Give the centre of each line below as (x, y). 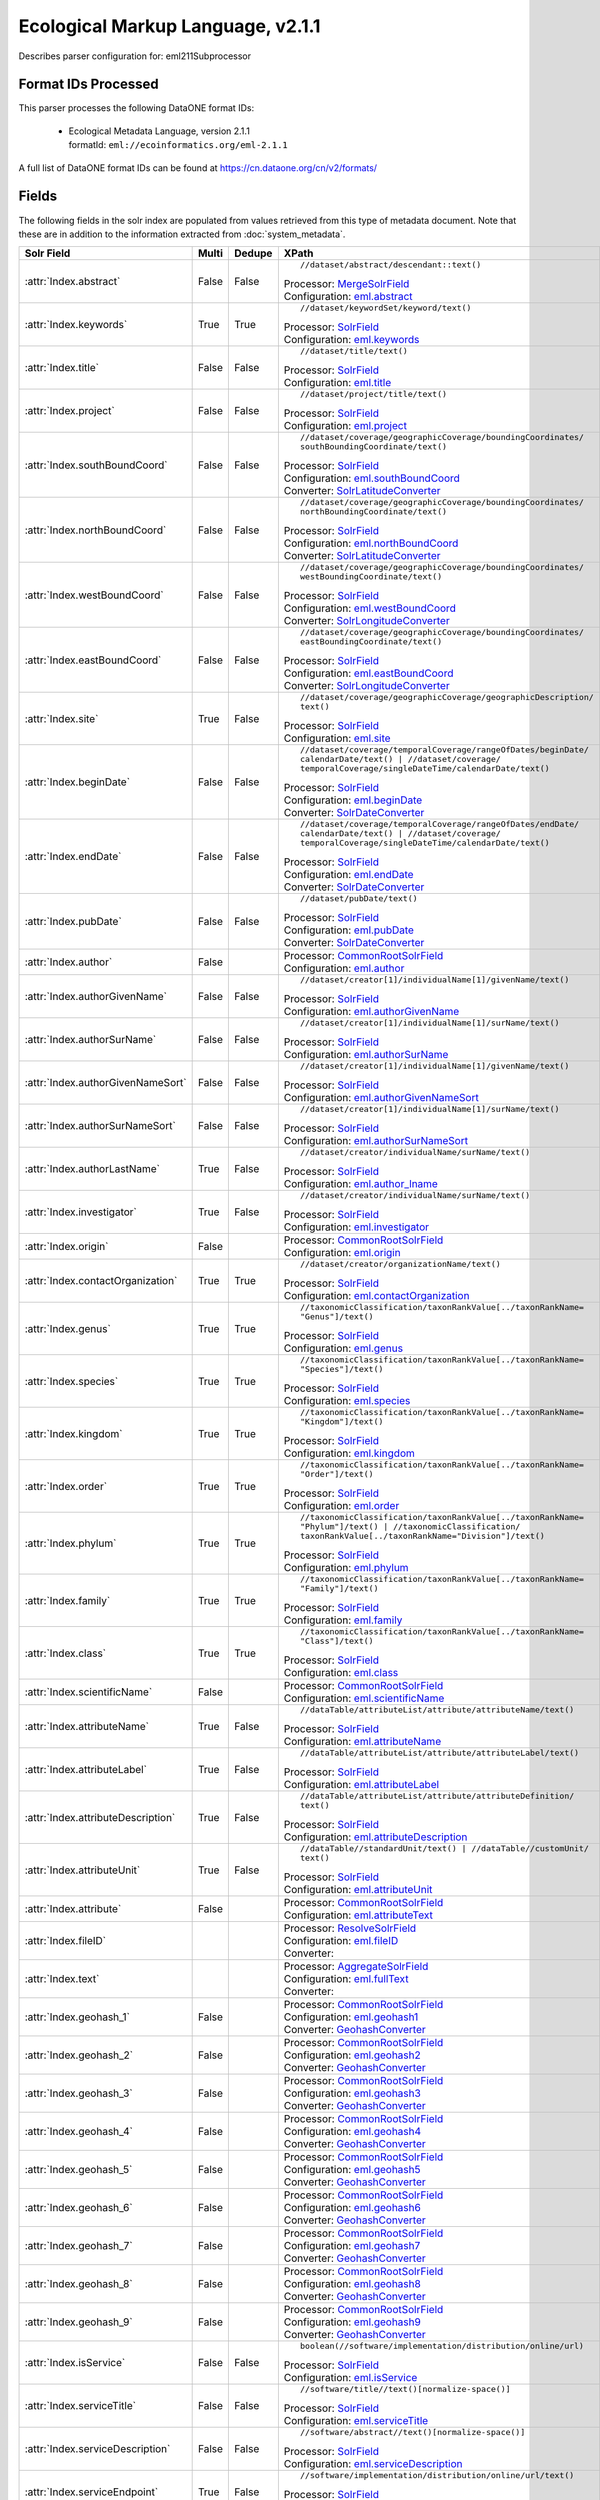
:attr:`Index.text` (62, 1979)
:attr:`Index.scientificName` (88, 1692)
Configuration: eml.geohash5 (352, 2170)
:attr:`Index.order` (66, 1486)
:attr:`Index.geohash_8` (79, 2284)
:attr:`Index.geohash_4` (79, 2132)
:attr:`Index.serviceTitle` (80, 2406)
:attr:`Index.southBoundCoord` (96, 465)
